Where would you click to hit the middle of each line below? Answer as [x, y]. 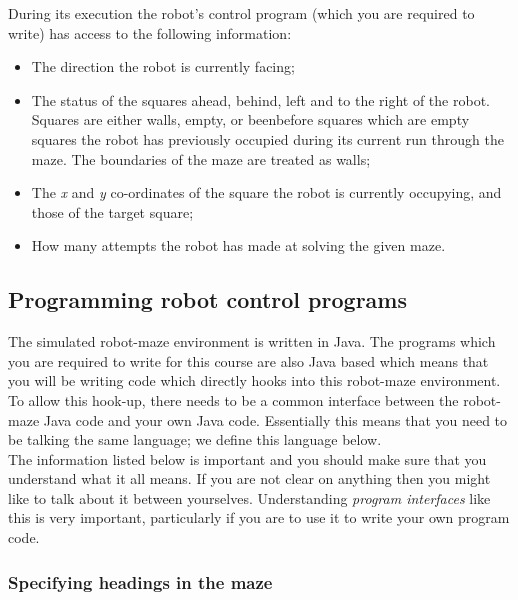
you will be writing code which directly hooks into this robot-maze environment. [254, 380]
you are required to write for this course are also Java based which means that [248, 360]
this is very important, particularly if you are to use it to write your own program [259, 517]
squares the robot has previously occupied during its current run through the [267, 138]
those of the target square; [112, 211]
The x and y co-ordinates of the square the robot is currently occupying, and [266, 192]
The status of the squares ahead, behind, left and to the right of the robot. [260, 99]
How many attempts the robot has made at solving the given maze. [238, 245]
